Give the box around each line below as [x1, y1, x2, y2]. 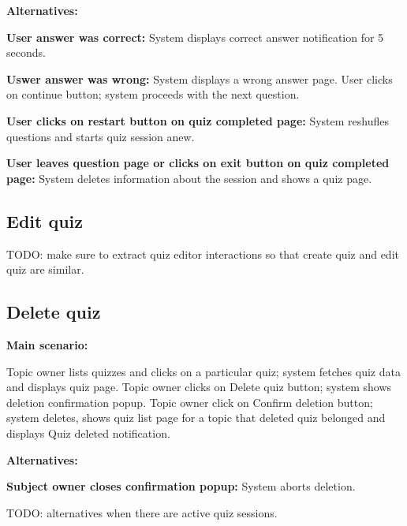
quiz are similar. [6, 261, 84, 278]
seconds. [6, 44, 46, 61]
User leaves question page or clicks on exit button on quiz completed [6, 155, 390, 171]
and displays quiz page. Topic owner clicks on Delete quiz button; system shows [6, 379, 392, 395]
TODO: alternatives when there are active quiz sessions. [6, 504, 278, 520]
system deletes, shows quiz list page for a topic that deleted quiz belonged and [6, 409, 386, 426]
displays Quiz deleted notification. [6, 424, 170, 441]
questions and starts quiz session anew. [6, 128, 195, 144]
